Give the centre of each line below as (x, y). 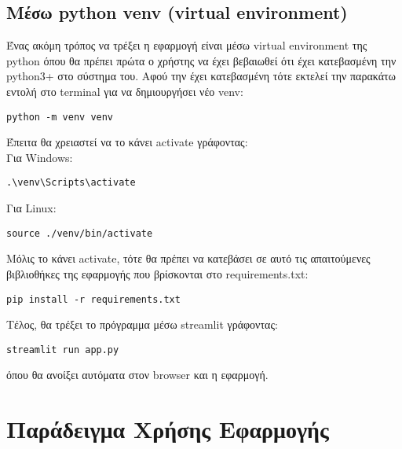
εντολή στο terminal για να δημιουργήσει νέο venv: (125, 91)
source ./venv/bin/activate (80, 233)
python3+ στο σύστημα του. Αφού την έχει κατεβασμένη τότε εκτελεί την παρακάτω (201, 76)
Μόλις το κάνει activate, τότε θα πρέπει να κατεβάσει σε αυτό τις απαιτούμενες (188, 258)
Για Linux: (31, 208)
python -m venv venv (60, 117)
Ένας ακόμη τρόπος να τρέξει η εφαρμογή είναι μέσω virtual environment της (187, 45)
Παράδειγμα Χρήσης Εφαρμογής (168, 429)
